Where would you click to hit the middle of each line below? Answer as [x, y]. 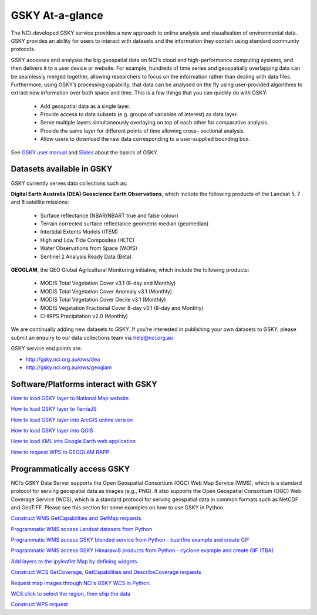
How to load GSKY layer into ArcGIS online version [72, 420]
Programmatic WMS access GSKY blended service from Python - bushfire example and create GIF [130, 540]
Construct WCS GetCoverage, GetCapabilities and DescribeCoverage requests [106, 572]
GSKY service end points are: [46, 349]
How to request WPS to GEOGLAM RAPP [60, 452]
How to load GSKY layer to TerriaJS [54, 409]
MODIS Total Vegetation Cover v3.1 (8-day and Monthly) [108, 283]
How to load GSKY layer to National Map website [70, 398]
